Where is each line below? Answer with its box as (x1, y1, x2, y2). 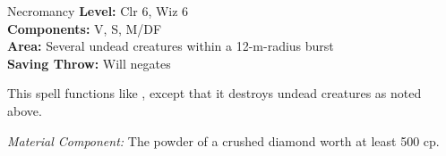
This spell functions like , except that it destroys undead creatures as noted (7, 84, 422, 103)
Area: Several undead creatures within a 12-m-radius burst (7, 37, 334, 55)
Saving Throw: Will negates (7, 53, 171, 72)
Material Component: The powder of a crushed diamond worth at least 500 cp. (7, 131, 440, 150)
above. (7, 101, 42, 119)
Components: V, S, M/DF (7, 19, 162, 37)
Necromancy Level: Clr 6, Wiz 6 (7, 2, 189, 20)
